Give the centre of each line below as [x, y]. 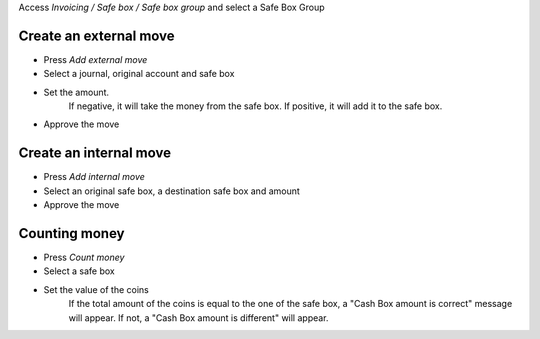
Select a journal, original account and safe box [139, 74]
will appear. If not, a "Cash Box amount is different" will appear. [198, 317]
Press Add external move [95, 59]
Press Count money [84, 257]
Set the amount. [76, 92]
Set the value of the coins [96, 289]
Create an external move [96, 35]
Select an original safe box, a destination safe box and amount [171, 191]
